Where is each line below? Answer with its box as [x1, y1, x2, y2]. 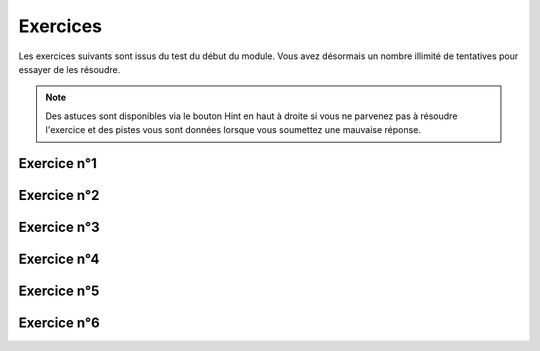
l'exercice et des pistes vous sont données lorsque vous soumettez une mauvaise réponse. [45, 124, 422, 136]
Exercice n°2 [18, 186, 100, 204]
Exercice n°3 [18, 218, 100, 235]
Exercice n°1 [18, 155, 97, 172]
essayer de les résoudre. [18, 63, 121, 75]
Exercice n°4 [18, 250, 100, 267]
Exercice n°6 [18, 315, 100, 331]
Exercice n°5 [18, 282, 100, 299]
